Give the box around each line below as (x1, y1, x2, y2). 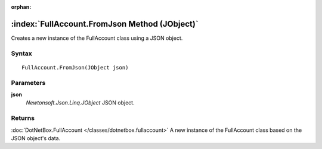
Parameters (11, 78, 46, 87)
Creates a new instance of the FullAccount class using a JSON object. (11, 34, 183, 42)
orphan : (11, 4, 32, 10)
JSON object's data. (11, 134, 61, 142)
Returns (11, 114, 35, 122)
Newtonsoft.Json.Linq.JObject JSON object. (26, 99, 135, 106)
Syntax (11, 49, 32, 58)
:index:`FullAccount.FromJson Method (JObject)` (11, 18, 199, 29)
